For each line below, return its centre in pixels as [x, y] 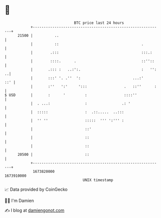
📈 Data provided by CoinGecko [36, 189]
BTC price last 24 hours [99, 23]
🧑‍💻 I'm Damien [19, 201]
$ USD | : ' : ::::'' [71, 95]
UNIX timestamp [98, 180]
